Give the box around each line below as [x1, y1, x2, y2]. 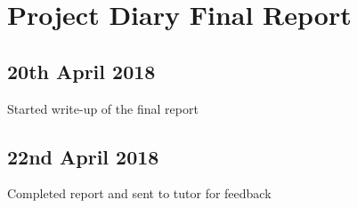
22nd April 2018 [7, 142, 159, 170]
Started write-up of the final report [7, 99, 199, 117]
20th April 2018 [7, 57, 156, 84]
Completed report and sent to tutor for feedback [7, 184, 272, 203]
